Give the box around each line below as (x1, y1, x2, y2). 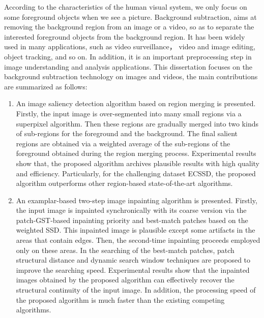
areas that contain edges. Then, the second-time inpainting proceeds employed (16, 235, 260, 245)
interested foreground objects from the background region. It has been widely (4, 31, 245, 42)
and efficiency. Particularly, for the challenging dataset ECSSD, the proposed (16, 168, 256, 178)
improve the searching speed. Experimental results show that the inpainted (16, 264, 250, 275)
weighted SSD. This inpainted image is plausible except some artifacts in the (16, 225, 255, 235)
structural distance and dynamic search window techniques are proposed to (16, 255, 251, 265)
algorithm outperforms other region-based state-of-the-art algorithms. (16, 178, 233, 188)
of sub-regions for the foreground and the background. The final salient (16, 128, 238, 139)
